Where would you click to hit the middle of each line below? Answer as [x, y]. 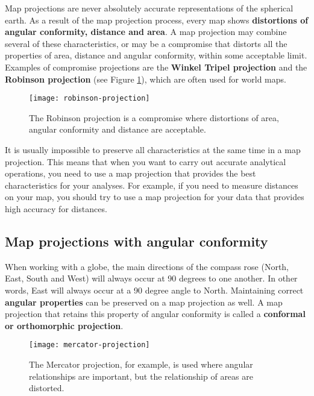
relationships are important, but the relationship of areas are [141, 376]
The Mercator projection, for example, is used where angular [141, 364]
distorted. [47, 388]
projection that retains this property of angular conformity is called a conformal [155, 314]
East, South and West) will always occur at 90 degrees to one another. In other [151, 278]
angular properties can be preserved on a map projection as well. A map [144, 302]
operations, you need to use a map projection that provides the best [130, 173]
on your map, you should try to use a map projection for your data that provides [155, 197]
